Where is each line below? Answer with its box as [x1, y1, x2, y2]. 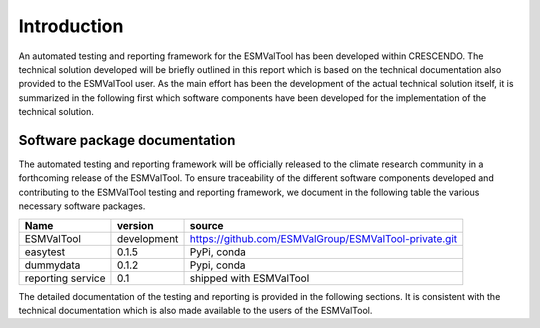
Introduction [18, 15, 124, 37]
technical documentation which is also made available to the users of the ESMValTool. [18, 304, 373, 316]
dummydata [24, 258, 81, 272]
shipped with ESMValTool [189, 271, 310, 285]
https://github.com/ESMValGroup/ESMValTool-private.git [189, 231, 458, 245]
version [116, 218, 154, 232]
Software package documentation [18, 131, 236, 149]
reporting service [24, 271, 106, 285]
